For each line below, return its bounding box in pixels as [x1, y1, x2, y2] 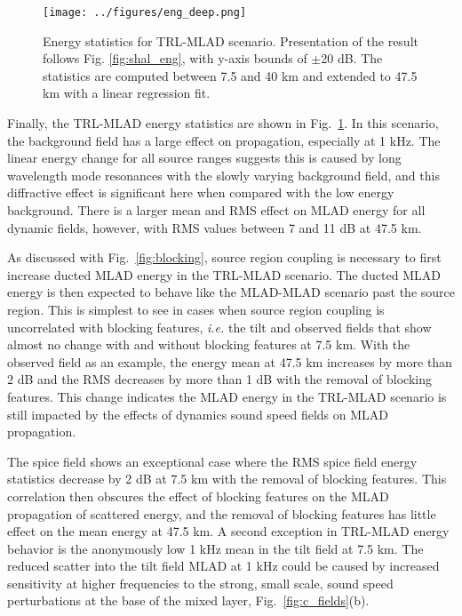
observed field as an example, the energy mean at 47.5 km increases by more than [7, 352, 452, 371]
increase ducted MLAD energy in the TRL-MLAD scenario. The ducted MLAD [7, 265, 441, 284]
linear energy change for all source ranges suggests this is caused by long [7, 148, 402, 167]
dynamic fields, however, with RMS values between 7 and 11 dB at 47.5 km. [7, 218, 422, 236]
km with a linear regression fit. [43, 84, 211, 102]
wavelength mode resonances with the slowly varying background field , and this [7, 165, 440, 184]
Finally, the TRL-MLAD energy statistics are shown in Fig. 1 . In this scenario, [7, 114, 439, 132]
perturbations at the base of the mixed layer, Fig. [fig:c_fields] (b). [7, 591, 370, 610]
